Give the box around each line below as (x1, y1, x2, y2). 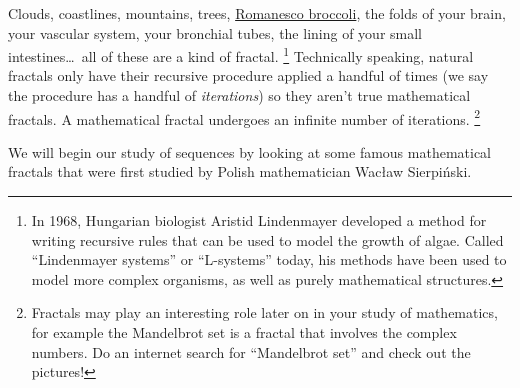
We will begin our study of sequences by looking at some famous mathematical (8, 141, 492, 162)
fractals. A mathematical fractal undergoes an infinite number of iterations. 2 (8, 105, 481, 129)
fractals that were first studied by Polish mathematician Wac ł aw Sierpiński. (8, 161, 472, 182)
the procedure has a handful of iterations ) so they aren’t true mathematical (8, 85, 471, 106)
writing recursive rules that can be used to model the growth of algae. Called (31, 229, 504, 250)
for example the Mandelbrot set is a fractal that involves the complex (31, 322, 457, 343)
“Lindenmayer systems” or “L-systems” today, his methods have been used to (31, 249, 507, 270)
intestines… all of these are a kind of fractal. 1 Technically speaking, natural (8, 43, 474, 66)
